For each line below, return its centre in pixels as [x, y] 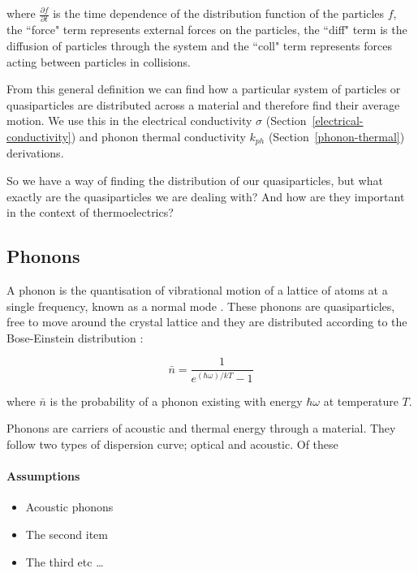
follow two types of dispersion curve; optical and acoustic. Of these [172, 444]
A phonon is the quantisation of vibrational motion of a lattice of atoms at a [197, 289]
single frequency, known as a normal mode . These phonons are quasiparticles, [201, 306]
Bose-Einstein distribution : [75, 337]
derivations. [35, 153]
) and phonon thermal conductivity [158, 136]
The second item [67, 534]
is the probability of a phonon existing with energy [176, 401]
